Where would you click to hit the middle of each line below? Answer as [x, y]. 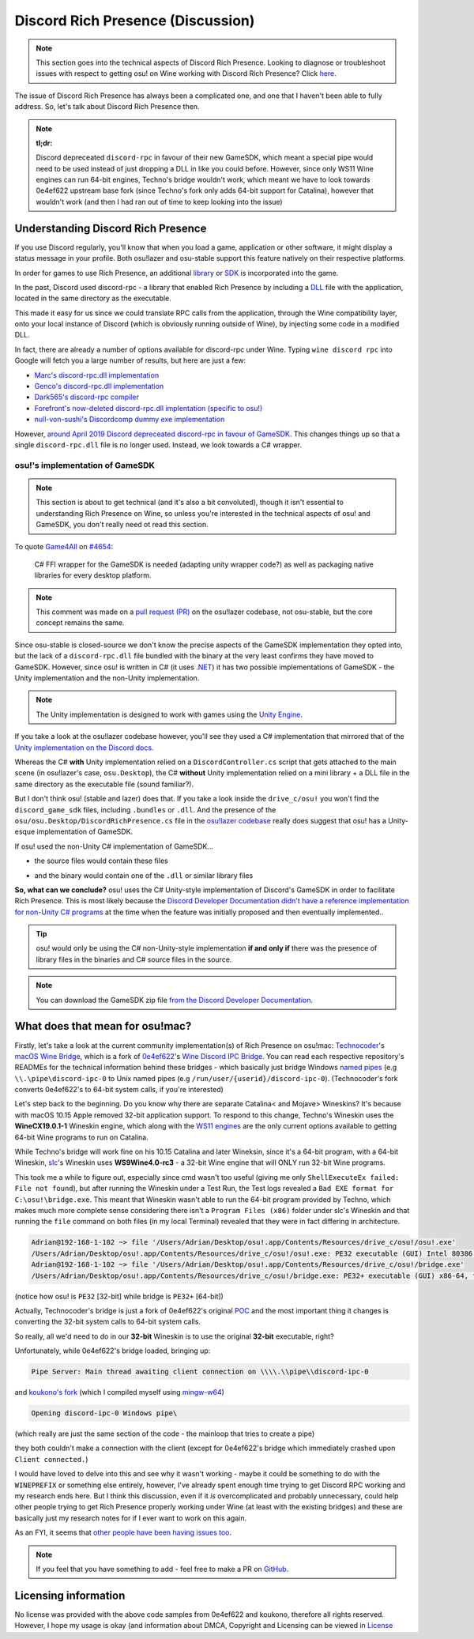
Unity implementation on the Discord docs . [84, 748]
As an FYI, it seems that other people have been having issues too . [123, 1532]
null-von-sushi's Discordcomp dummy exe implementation [130, 420]
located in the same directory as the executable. [93, 298]
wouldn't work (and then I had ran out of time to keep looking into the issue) [160, 202]
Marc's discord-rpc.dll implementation [97, 375]
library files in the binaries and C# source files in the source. [134, 959]
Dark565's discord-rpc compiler [87, 397]
